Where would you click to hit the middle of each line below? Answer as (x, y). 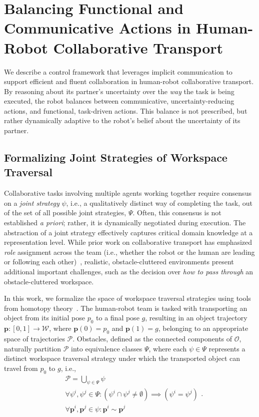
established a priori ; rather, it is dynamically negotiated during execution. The (125, 223)
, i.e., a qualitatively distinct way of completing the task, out (159, 202)
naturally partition (33, 348)
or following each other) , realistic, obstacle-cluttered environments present (119, 262)
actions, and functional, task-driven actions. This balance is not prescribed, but (126, 110)
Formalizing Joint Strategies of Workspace (116, 157)
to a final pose (118, 318)
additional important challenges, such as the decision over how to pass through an (128, 271)
